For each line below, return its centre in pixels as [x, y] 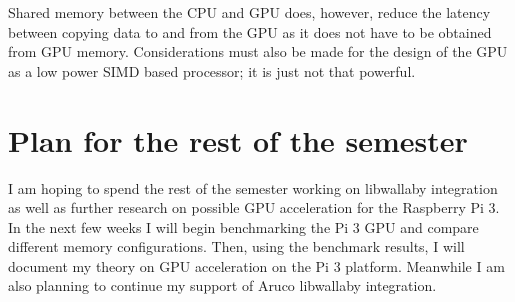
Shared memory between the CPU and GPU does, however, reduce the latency [249, 12]
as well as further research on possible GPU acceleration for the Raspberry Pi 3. [254, 207]
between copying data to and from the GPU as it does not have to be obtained [250, 31]
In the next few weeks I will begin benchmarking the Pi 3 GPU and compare [243, 226]
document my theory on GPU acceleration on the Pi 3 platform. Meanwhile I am [256, 265]
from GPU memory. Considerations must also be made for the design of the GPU [258, 51]
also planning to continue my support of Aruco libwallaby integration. [222, 285]
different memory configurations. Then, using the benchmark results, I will [236, 246]
